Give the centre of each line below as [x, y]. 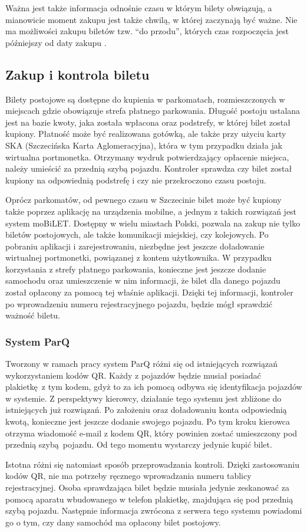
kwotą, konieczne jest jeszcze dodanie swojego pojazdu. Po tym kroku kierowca [148, 421]
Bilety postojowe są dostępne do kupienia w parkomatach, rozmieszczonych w [145, 99]
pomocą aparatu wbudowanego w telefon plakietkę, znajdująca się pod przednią [149, 499]
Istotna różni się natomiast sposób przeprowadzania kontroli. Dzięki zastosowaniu [153, 464]
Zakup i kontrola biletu [77, 74]
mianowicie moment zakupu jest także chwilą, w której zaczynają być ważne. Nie [151, 19]
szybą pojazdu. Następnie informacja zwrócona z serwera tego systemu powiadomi [154, 510]
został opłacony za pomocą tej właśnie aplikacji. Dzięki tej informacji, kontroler [149, 292]
